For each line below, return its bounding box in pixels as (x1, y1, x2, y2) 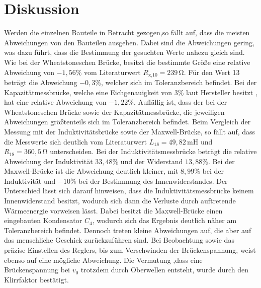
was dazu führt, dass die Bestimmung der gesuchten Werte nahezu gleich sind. (4, 47, 245, 57)
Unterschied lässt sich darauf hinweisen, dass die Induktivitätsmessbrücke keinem (4, 185, 254, 196)
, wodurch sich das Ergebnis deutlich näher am (92, 215, 237, 226)
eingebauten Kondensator (4, 215, 82, 226)
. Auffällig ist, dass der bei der (133, 97, 227, 107)
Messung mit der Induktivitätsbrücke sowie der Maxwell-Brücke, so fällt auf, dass (4, 126, 255, 136)
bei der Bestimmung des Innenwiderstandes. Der (78, 175, 228, 186)
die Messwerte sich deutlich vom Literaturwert (4, 136, 147, 147)
